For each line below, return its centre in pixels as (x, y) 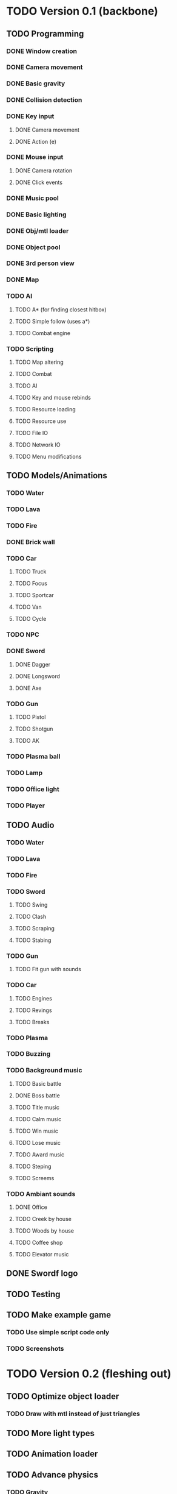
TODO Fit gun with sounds (48, 969)
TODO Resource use (41, 421)
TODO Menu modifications (48, 456)
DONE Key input (30, 116)
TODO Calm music (38, 1119)
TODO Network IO (38, 444)
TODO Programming (45, 34)
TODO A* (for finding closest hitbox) (61, 310)
